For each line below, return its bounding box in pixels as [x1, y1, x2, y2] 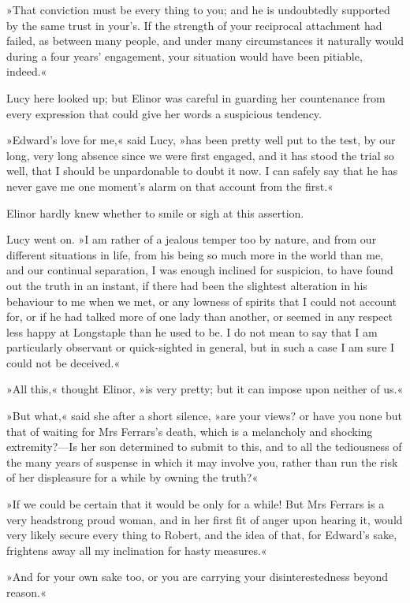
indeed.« [6, 63, 47, 80]
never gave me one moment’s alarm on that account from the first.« [6, 177, 334, 194]
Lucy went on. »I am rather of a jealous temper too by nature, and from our [6, 231, 377, 248]
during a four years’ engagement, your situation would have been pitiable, [6, 47, 363, 64]
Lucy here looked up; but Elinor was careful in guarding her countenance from [6, 89, 386, 106]
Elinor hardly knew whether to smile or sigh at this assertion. [6, 204, 304, 221]
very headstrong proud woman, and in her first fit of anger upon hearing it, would [6, 511, 403, 527]
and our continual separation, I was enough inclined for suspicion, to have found [6, 262, 393, 278]
